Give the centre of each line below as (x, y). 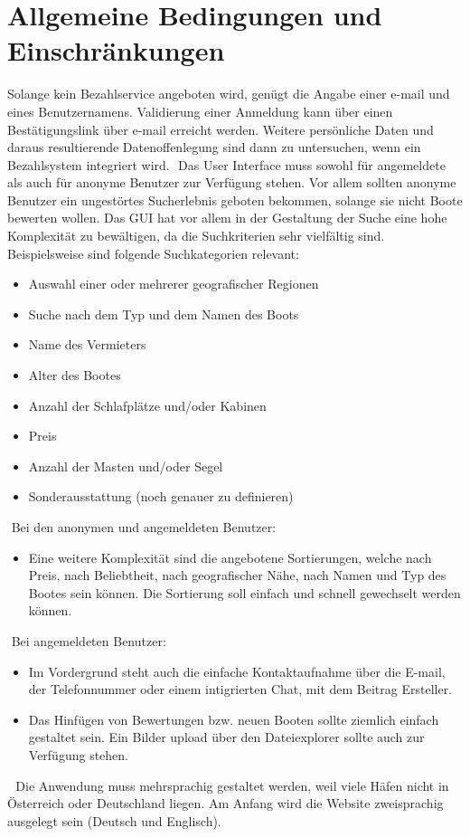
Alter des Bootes (75, 375)
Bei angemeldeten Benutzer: (89, 640)
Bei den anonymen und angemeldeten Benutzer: (144, 527)
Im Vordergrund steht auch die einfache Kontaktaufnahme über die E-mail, (237, 671)
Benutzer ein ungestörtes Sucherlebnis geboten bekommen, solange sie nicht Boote (235, 200)
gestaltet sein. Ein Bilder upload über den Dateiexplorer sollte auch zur (226, 737)
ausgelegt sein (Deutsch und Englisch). (114, 820)
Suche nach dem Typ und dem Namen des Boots (164, 314)
